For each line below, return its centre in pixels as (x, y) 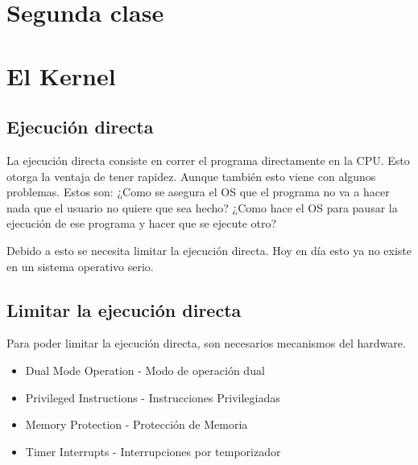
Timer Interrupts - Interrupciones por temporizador (153, 451)
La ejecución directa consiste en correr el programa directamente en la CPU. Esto (208, 160)
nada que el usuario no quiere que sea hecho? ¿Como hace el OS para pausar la (202, 207)
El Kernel (61, 75)
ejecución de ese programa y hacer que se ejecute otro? (142, 223)
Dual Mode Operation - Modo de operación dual (145, 370)
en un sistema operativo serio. (80, 266)
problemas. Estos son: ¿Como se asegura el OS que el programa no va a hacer (198, 192)
